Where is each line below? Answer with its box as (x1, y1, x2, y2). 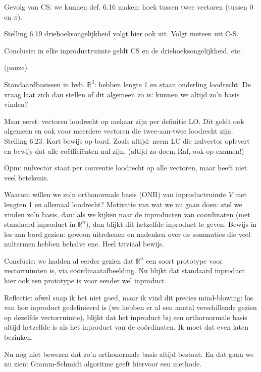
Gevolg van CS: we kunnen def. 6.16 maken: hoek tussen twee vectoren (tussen (4, 2, 247, 12)
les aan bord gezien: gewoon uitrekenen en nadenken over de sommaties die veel (4, 228, 250, 239)
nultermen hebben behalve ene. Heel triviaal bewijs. (4, 238, 165, 249)
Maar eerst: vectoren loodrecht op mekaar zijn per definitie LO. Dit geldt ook (4, 115, 244, 126)
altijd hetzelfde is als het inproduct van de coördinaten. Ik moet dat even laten (4, 322, 249, 332)
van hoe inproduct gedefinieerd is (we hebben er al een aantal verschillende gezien (4, 302, 257, 313)
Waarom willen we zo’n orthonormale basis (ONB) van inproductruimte (4, 189, 227, 200)
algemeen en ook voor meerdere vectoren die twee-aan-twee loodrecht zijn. (4, 126, 233, 136)
